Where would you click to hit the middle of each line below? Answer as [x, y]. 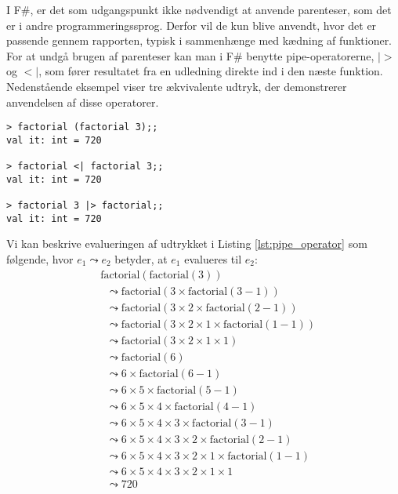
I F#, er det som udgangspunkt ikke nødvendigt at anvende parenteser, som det [199, 9]
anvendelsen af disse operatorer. [83, 102]
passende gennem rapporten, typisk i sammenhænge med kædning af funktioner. [199, 40]
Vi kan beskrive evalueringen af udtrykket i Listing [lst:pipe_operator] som [187, 243]
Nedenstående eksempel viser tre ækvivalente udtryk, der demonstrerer [177, 86]
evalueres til [213, 259]
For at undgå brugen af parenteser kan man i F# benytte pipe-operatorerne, [190, 55]
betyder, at [141, 259]
